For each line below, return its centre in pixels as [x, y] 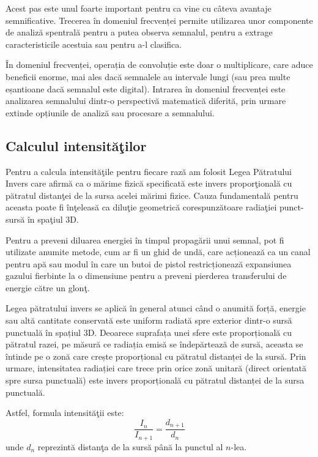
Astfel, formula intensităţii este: [65, 413]
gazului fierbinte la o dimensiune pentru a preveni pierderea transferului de [146, 276]
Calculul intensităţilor [76, 145]
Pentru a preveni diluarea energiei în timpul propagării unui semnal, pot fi [145, 240]
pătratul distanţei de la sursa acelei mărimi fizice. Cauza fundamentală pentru [152, 195]
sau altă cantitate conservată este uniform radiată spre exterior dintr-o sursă [149, 320]
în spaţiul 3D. [53, 219]
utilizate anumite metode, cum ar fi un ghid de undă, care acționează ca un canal [158, 252]
